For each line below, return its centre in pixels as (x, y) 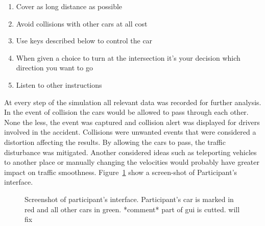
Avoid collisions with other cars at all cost (82, 23)
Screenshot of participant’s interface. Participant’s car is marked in (129, 199)
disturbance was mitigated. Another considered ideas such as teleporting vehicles (130, 152)
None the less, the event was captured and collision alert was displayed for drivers (132, 122)
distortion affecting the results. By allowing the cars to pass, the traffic (115, 142)
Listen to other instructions (59, 84)
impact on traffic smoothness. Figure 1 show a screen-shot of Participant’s (121, 172)
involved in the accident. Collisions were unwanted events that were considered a (130, 132)
